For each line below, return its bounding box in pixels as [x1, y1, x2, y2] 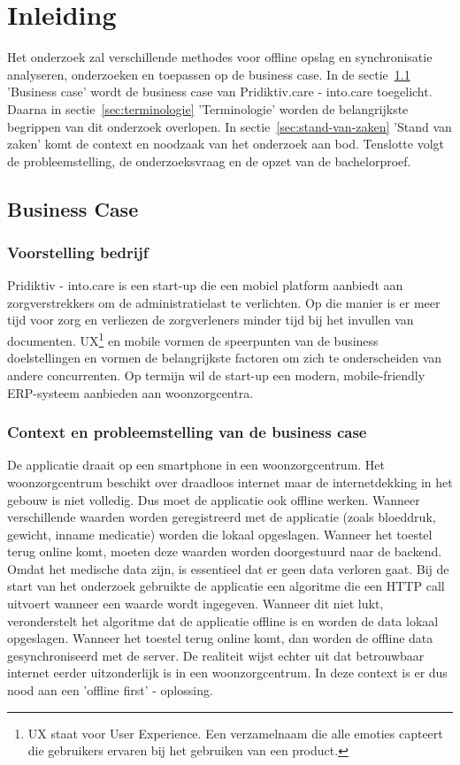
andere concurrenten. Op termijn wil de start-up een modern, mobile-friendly [7, 365, 425, 384]
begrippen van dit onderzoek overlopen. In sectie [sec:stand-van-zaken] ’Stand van [7, 117, 452, 135]
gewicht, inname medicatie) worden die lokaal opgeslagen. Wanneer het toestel [7, 524, 433, 543]
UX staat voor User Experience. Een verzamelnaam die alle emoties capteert [27, 723, 443, 742]
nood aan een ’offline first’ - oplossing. [7, 681, 213, 700]
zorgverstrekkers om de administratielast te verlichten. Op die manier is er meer [7, 293, 441, 311]
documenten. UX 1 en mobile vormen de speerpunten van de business [7, 329, 379, 349]
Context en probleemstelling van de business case [7, 421, 367, 443]
